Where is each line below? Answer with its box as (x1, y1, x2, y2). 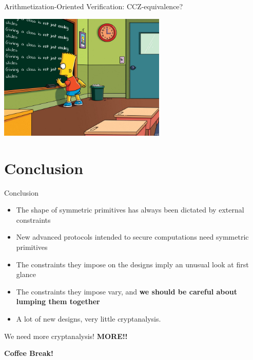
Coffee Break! (4, 348, 53, 358)
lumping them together (16, 296, 100, 307)
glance (16, 269, 36, 280)
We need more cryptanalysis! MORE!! (4, 330, 128, 341)
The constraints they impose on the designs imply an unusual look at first (16, 259, 249, 269)
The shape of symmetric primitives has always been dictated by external (16, 204, 244, 215)
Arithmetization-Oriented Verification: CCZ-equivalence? (4, 1, 183, 11)
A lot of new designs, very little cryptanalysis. (16, 313, 161, 324)
